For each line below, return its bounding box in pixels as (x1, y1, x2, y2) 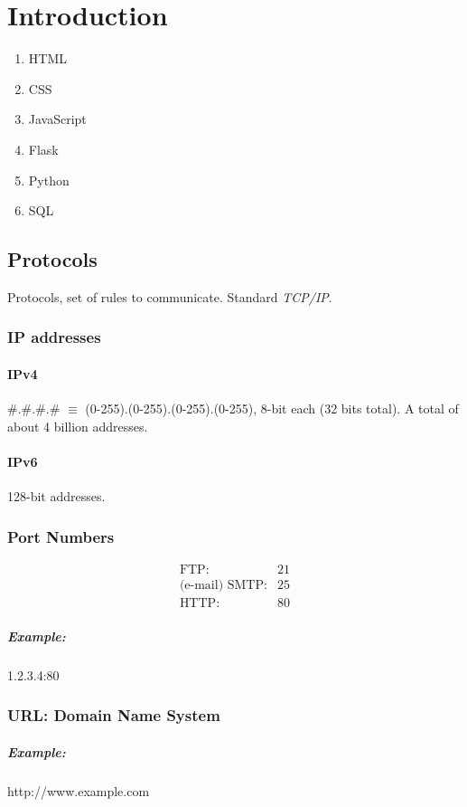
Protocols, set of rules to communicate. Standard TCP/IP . (7, 287, 332, 306)
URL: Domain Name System (7, 704, 220, 726)
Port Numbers (7, 525, 115, 547)
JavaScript (28, 109, 87, 128)
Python (28, 170, 70, 189)
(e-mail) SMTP (179, 578, 265, 592)
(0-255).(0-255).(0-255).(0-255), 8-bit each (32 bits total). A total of (85, 399, 459, 418)
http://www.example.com (7, 781, 150, 800)
